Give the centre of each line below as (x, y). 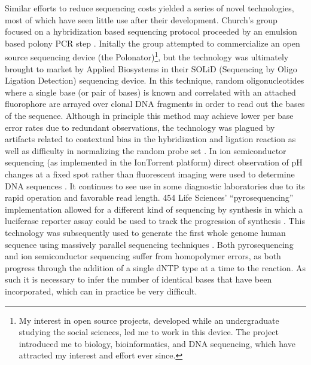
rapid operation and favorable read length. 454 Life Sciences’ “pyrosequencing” (149, 197)
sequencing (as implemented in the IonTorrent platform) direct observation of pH (154, 162)
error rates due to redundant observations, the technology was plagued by (140, 127)
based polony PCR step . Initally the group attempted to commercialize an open (153, 43)
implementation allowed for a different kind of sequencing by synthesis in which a (154, 209)
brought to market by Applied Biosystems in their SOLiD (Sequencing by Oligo (151, 68)
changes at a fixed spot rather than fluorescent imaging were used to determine (150, 174)
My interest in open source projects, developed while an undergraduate (149, 320)
